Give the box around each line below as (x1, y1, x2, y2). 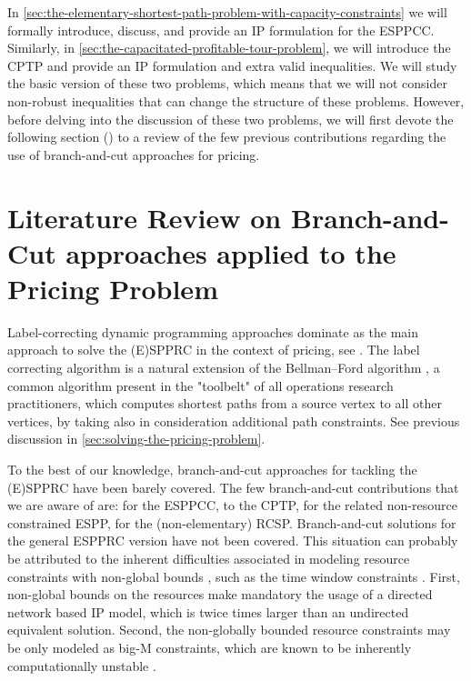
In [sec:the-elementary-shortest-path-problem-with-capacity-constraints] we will (7, 3, 447, 21)
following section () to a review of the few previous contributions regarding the (7, 127, 446, 146)
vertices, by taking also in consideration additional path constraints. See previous (7, 411, 460, 430)
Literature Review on (7, 198, 282, 235)
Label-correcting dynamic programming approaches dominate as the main (7, 322, 419, 341)
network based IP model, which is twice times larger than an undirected (7, 602, 409, 621)
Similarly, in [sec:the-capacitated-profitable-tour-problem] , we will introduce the (7, 38, 451, 57)
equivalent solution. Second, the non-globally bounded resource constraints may (7, 620, 451, 639)
